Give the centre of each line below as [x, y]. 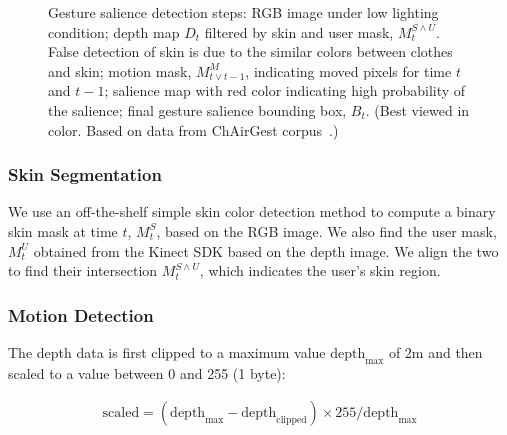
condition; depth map [114, 31]
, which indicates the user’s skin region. [320, 270]
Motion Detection [81, 314]
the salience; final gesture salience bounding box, [197, 109]
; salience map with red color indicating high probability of [285, 90]
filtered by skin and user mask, [299, 31]
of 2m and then [435, 351]
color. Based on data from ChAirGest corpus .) [193, 129]
